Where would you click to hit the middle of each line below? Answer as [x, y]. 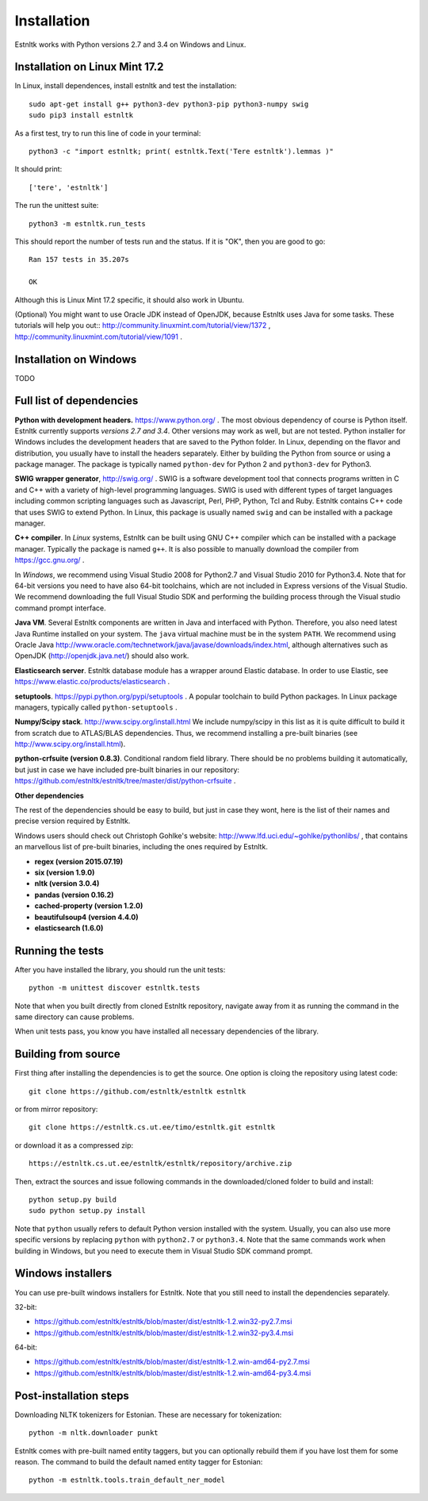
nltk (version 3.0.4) [67, 883]
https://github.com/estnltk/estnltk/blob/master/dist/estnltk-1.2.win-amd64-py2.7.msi [172, 1362]
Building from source [67, 1055]
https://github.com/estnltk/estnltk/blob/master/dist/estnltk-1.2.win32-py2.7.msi [163, 1322]
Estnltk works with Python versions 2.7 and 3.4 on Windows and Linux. [130, 44]
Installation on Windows [76, 359]
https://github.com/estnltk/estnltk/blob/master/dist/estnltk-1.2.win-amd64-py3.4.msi [173, 1372]
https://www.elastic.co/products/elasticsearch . [92, 682]
